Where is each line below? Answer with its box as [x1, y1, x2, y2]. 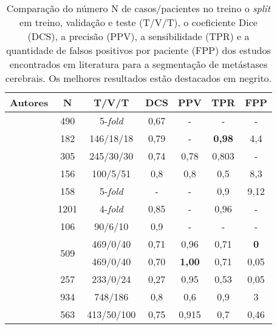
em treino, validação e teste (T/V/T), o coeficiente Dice [19, 15, 258, 29]
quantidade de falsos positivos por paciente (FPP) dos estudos [6, 43, 271, 57]
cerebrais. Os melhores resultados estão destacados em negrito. [5, 71, 272, 85]
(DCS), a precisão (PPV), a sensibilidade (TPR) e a [27, 29, 250, 43]
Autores [10, 95, 49, 109]
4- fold [99, 202, 123, 215]
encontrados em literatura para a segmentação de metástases [9, 57, 268, 71]
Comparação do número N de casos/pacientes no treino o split [6, 1, 271, 15]
